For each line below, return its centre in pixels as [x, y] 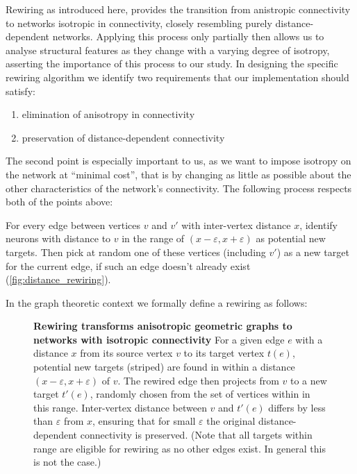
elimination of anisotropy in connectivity [108, 114]
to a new [308, 380]
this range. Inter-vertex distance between [120, 407]
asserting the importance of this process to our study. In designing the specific [172, 64]
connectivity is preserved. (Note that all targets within [196, 435]
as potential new [291, 238]
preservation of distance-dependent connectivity [123, 137]
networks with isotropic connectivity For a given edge [159, 339]
